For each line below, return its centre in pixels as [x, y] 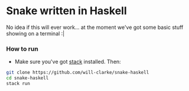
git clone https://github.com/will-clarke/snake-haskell [78, 73]
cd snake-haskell [27, 78]
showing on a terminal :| [35, 33]
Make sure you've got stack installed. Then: [68, 62]
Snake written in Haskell [66, 11]
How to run [22, 48]
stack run [18, 83]
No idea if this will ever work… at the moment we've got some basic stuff [95, 27]
